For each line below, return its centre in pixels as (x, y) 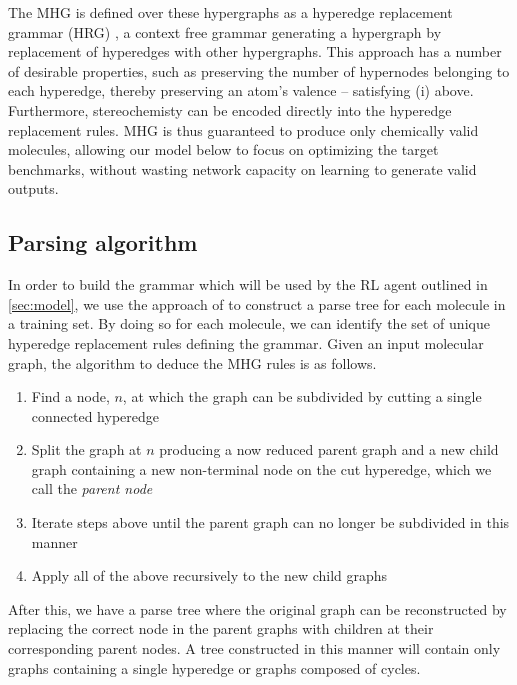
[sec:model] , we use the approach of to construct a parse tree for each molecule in (257, 303)
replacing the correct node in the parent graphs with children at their (221, 628)
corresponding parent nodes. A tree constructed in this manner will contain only (254, 648)
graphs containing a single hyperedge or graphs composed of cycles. (214, 667)
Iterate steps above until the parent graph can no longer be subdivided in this (270, 522)
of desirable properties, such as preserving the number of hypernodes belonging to (259, 70)
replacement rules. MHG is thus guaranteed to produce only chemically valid (243, 129)
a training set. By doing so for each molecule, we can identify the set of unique (249, 323)
